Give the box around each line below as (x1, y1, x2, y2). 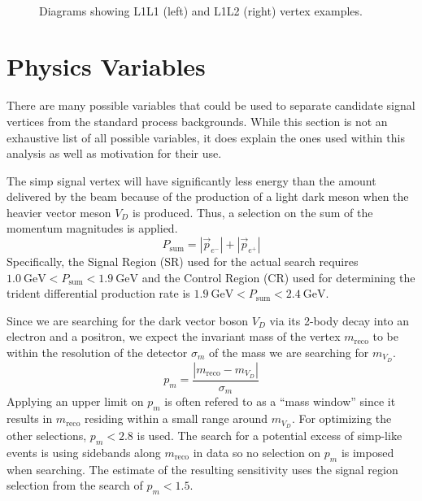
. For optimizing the (291, 410, 392, 427)
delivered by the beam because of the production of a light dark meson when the (7, 188, 409, 205)
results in (7, 410, 53, 427)
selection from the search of (7, 477, 143, 494)
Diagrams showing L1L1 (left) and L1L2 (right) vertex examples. (39, 2, 363, 19)
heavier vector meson (7, 203, 111, 220)
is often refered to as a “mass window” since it (164, 393, 396, 410)
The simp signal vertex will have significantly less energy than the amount (7, 172, 376, 189)
